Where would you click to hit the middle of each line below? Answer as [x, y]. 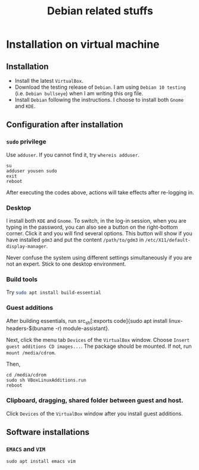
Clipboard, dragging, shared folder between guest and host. [95, 400]
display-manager [26, 246]
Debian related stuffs [100, 11]
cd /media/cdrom [26, 375]
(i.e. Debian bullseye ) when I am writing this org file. [79, 93]
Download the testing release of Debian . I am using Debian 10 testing [100, 87]
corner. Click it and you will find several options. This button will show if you [99, 233]
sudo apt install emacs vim [41, 462]
